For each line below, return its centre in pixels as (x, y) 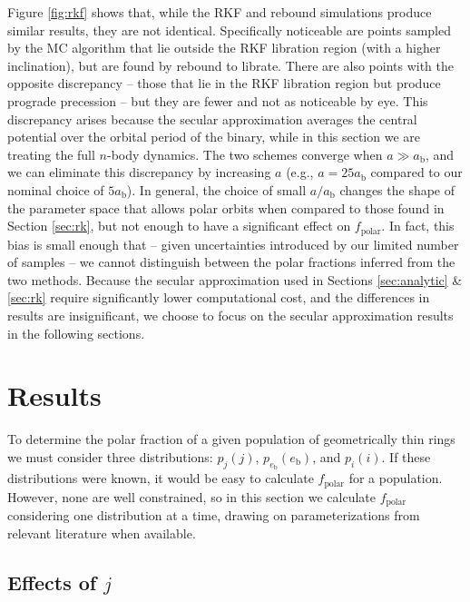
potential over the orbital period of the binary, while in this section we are (214, 137)
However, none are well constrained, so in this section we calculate (191, 496)
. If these (406, 456)
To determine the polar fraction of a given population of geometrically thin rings (231, 439)
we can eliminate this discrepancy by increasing (139, 172)
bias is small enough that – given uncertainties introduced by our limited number (233, 244)
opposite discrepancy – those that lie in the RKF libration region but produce (224, 83)
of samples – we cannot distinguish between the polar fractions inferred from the (231, 262)
